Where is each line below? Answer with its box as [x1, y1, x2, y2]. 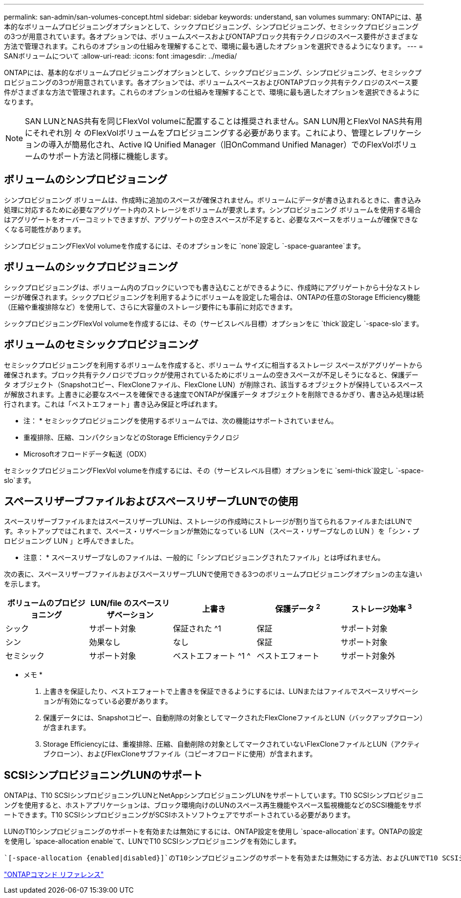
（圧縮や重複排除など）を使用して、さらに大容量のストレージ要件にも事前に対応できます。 [4, 302, 297, 311]
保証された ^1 [173, 624, 221, 634]
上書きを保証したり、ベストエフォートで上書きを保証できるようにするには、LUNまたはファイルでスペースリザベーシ [43, 687, 419, 696]
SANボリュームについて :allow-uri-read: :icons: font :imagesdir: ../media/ [4, 52, 237, 60]
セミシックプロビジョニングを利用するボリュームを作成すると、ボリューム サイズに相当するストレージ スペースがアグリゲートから [4, 360, 423, 369]
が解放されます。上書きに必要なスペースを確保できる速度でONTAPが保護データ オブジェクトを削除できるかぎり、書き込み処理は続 [4, 390, 424, 398]
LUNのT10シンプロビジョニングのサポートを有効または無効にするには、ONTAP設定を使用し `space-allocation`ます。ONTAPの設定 [4, 827, 423, 836]
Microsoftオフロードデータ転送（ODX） [23, 449, 151, 458]
